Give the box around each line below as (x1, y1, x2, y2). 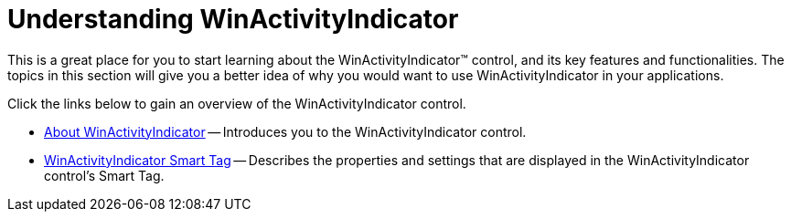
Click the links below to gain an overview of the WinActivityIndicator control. (7, 95, 466, 111)
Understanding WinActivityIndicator (7, 4, 459, 35)
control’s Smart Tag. (44, 167, 165, 183)
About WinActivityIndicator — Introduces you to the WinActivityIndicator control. (44, 123, 527, 140)
